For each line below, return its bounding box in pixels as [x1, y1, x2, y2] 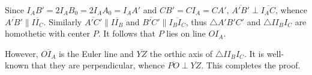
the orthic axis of [149, 47, 213, 59]
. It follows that [98, 27, 155, 40]
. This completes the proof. [201, 59, 301, 71]
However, [5, 47, 38, 59]
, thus [185, 15, 207, 28]
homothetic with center [5, 27, 90, 40]
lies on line [166, 27, 206, 40]
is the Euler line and [58, 47, 134, 59]
